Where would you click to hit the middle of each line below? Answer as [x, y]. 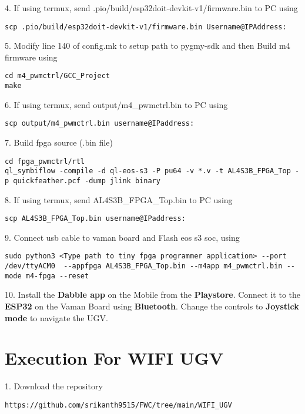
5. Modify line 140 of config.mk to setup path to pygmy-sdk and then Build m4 [148, 46]
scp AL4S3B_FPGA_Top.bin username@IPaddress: [95, 219]
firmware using [31, 57]
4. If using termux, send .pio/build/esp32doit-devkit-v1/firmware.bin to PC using [151, 8]
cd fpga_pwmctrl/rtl [45, 161]
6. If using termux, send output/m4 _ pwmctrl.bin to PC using [116, 104]
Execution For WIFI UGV [114, 358]
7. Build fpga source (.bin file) [59, 142]
